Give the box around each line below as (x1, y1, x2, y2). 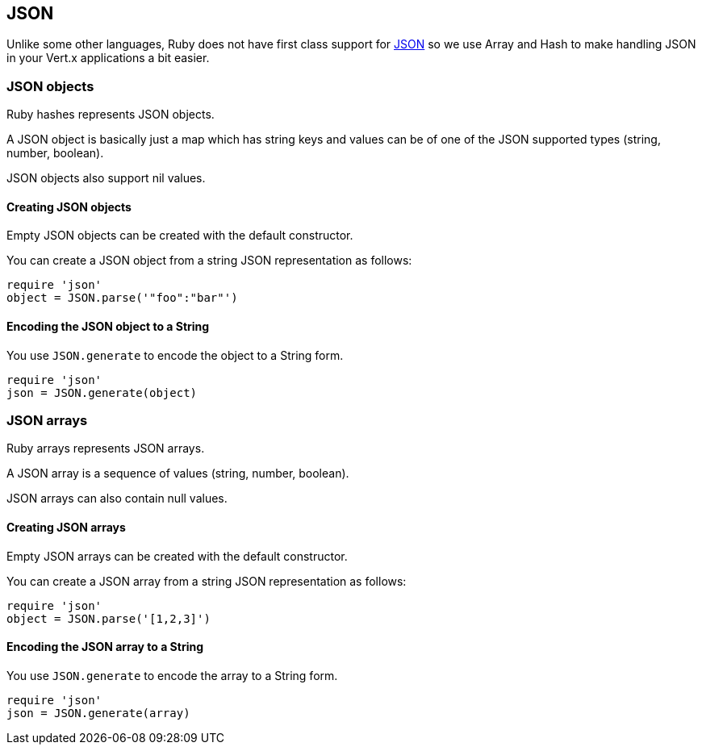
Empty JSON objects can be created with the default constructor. (6, 228, 353, 243)
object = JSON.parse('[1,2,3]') (6, 611, 211, 625)
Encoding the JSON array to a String (6, 640, 204, 654)
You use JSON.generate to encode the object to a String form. (6, 348, 344, 362)
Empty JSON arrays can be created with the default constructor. (6, 549, 348, 563)
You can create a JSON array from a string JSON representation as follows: (6, 574, 407, 588)
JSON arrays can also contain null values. (6, 491, 228, 506)
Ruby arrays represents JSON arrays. (6, 441, 205, 456)
